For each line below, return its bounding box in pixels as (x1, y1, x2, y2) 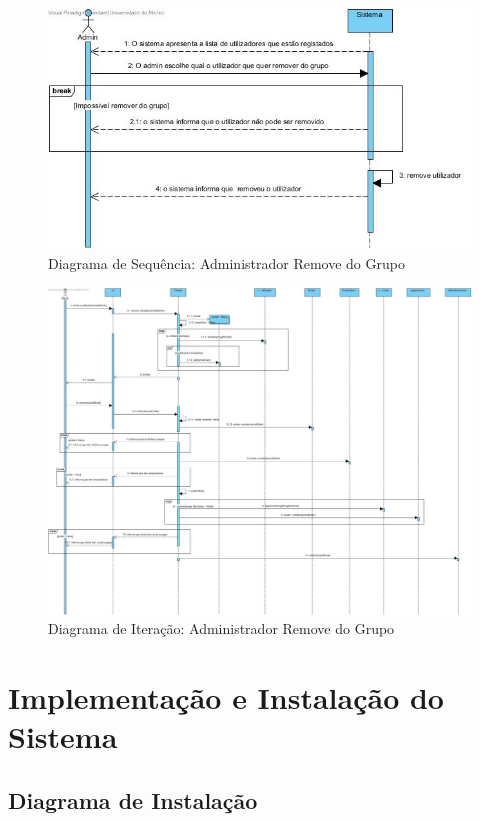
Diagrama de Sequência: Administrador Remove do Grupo (48, 253, 405, 274)
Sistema (8, 716, 118, 757)
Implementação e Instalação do (8, 676, 444, 717)
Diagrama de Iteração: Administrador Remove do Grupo (48, 618, 395, 639)
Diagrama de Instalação (8, 784, 258, 815)
